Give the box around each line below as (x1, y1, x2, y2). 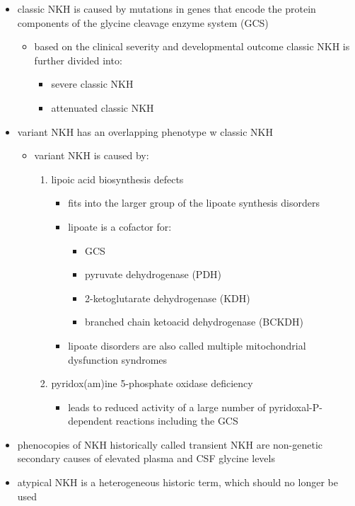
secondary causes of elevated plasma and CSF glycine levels (17, 451, 275, 466)
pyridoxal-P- (269, 399, 322, 414)
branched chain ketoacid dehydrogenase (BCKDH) (84, 314, 303, 329)
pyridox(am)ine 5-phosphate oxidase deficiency (51, 376, 253, 391)
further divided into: (34, 52, 122, 67)
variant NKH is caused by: (34, 148, 149, 163)
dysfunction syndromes (68, 352, 168, 367)
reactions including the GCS (115, 413, 238, 428)
